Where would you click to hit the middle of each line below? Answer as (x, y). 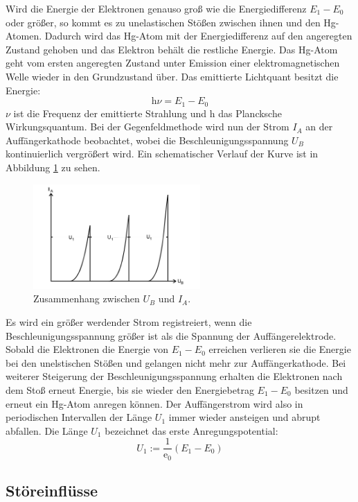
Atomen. (24, 36)
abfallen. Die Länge (47, 430)
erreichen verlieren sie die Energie (280, 349)
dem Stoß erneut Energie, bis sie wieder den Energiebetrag (130, 389)
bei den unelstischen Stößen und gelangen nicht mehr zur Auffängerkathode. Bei (176, 362)
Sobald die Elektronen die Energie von (87, 349)
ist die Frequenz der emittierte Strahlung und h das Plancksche (147, 113)
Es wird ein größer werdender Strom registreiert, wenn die (129, 321)
